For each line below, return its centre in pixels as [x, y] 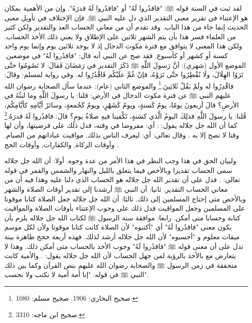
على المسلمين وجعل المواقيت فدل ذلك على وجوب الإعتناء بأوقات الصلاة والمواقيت [125, 208]
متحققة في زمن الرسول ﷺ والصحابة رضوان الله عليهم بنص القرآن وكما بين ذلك [121, 265]
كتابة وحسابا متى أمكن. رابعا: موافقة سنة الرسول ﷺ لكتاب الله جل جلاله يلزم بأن [122, 217]
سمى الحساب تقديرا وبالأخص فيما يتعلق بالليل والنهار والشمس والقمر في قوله [118, 170]
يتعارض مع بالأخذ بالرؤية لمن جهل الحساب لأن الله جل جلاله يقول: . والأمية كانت [120, 255]
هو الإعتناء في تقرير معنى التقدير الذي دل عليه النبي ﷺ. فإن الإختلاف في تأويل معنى [126, 17]
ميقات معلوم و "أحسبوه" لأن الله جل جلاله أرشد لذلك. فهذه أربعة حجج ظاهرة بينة [122, 236]
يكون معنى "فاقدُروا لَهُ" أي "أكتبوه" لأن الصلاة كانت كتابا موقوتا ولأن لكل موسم [118, 227]
